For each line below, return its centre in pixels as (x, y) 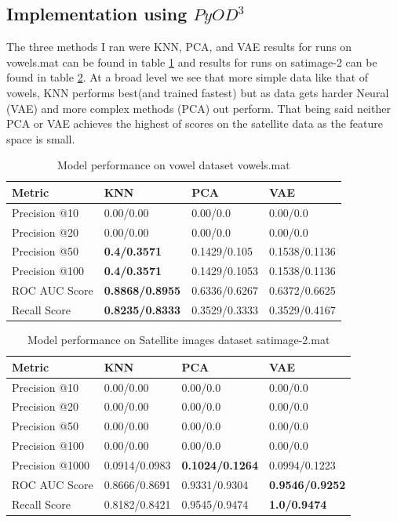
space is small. (41, 138)
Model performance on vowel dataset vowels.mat (174, 165)
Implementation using (97, 14)
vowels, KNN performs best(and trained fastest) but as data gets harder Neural (198, 92)
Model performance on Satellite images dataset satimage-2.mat (179, 340)
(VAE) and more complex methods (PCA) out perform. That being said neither (198, 108)
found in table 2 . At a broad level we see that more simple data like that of (188, 77)
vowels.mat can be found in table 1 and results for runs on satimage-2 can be (192, 62)
